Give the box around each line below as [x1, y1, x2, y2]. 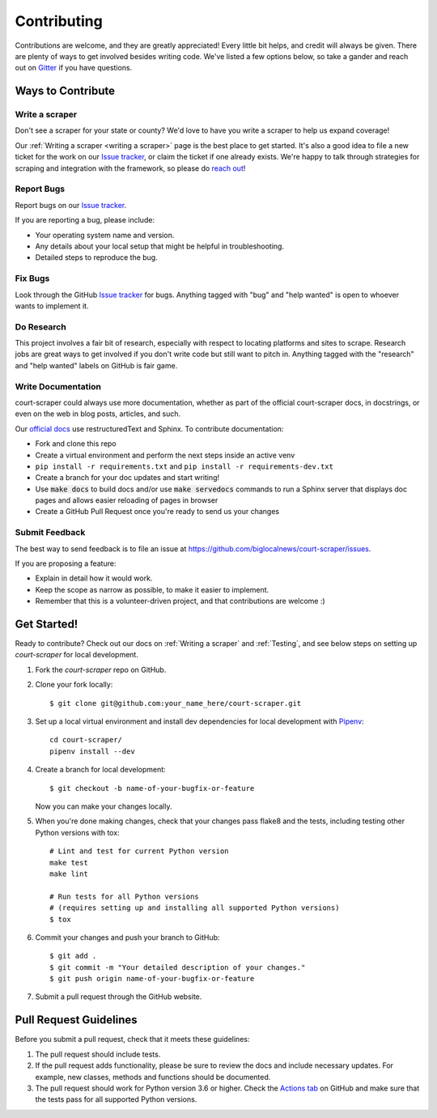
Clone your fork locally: [35, 680, 113, 690]
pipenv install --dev [49, 746, 135, 756]
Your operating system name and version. [35, 230, 175, 240]
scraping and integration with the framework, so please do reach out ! [15, 163, 246, 173]
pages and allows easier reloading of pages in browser [35, 495, 218, 505]
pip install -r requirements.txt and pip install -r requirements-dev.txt [35, 461, 333, 471]
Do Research [15, 321, 66, 332]
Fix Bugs [15, 273, 50, 284]
